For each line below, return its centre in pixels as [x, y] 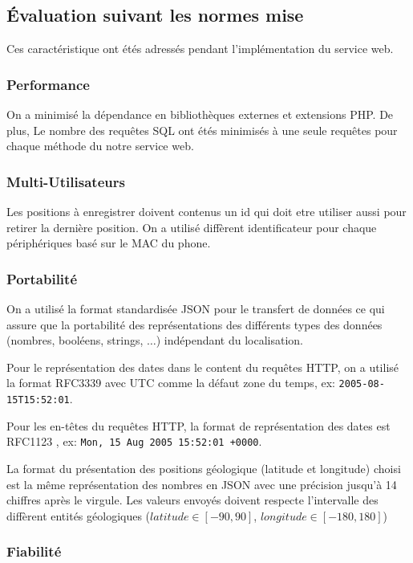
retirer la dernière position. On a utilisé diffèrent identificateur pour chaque [192, 227]
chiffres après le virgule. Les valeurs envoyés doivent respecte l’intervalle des [192, 500]
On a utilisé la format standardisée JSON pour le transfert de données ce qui [196, 309]
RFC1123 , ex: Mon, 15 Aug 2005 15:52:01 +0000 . [134, 441]
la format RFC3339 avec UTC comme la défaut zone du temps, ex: [171, 383]
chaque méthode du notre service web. [100, 146]
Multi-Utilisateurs [66, 181]
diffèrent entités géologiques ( [79, 515]
